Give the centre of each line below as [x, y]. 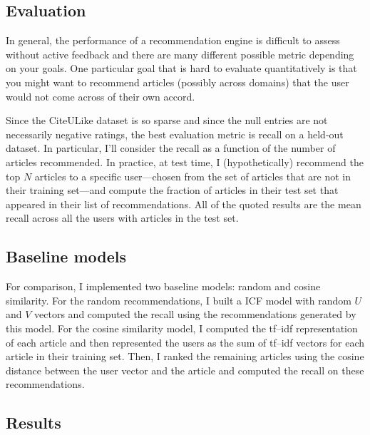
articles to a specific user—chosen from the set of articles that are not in [192, 176]
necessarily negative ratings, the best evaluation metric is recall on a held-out [175, 134]
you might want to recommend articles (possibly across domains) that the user [178, 82]
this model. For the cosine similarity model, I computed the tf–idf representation [182, 328]
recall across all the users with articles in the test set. [122, 218]
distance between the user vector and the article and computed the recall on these [185, 370]
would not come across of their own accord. [101, 96]
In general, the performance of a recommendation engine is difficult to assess [173, 40]
